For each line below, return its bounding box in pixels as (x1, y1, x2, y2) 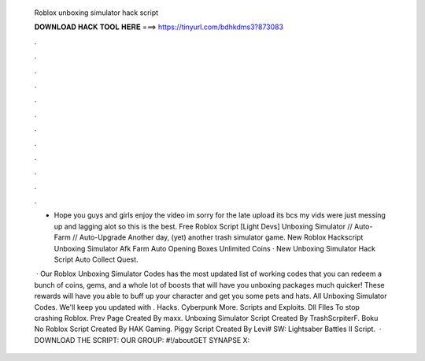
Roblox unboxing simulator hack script (34, 8, 159, 17)
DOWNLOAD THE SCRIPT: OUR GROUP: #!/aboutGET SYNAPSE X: (34, 335, 250, 344)
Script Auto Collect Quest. (54, 255, 139, 264)
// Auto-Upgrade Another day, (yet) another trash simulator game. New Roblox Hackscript (72, 233, 364, 242)
